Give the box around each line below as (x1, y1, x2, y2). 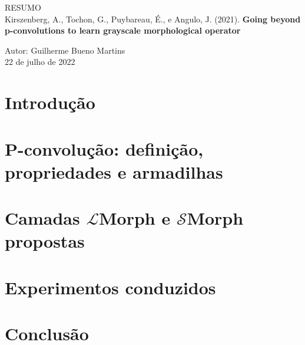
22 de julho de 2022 (5, 55, 75, 68)
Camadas (5, 206, 80, 230)
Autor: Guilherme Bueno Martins (5, 44, 125, 56)
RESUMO (5, 1, 41, 13)
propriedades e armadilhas (5, 159, 223, 183)
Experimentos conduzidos (5, 275, 216, 299)
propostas (5, 229, 85, 253)
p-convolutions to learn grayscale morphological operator (5, 24, 241, 37)
